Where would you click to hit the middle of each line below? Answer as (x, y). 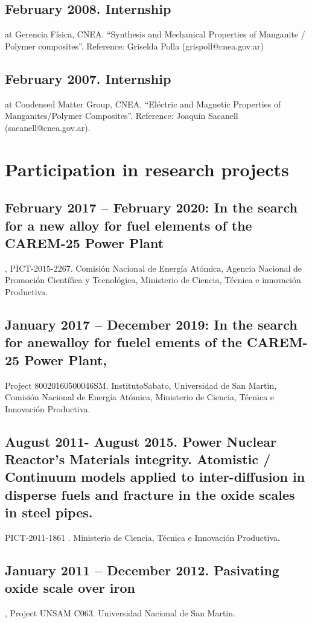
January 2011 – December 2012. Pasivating (142, 570)
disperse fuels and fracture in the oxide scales (150, 494)
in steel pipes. (49, 512)
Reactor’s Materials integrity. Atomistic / (138, 459)
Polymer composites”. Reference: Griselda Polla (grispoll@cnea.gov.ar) (134, 46)
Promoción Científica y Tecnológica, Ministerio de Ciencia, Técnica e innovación (153, 280)
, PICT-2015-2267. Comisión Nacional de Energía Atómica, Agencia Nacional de (154, 268)
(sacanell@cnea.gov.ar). (48, 127)
